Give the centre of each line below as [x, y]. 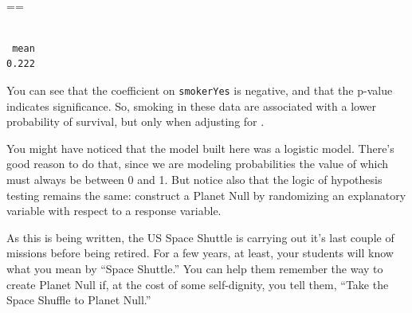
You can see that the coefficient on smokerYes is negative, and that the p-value [200, 90]
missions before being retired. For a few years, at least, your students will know [200, 253]
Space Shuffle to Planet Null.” [79, 300]
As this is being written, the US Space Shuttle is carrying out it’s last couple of [200, 237]
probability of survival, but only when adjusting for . [135, 121]
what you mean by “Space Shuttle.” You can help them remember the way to [195, 268]
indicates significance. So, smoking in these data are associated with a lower [192, 106]
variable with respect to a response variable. [114, 211]
